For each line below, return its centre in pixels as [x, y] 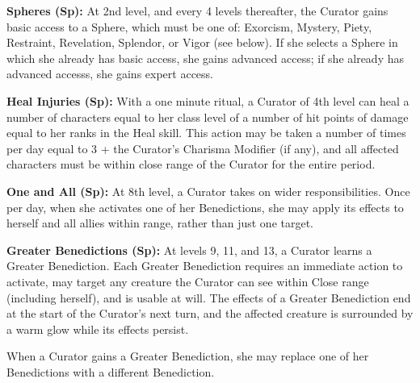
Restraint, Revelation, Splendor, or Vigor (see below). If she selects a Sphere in [202, 42]
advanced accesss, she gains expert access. [110, 74]
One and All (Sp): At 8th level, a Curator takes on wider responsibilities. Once [208, 191]
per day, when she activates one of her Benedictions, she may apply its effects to [205, 207]
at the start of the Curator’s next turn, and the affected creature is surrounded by [210, 313]
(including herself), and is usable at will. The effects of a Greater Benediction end [209, 297]
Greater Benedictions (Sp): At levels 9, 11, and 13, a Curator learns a [189, 250]
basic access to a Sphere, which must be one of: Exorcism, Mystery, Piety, [189, 26]
